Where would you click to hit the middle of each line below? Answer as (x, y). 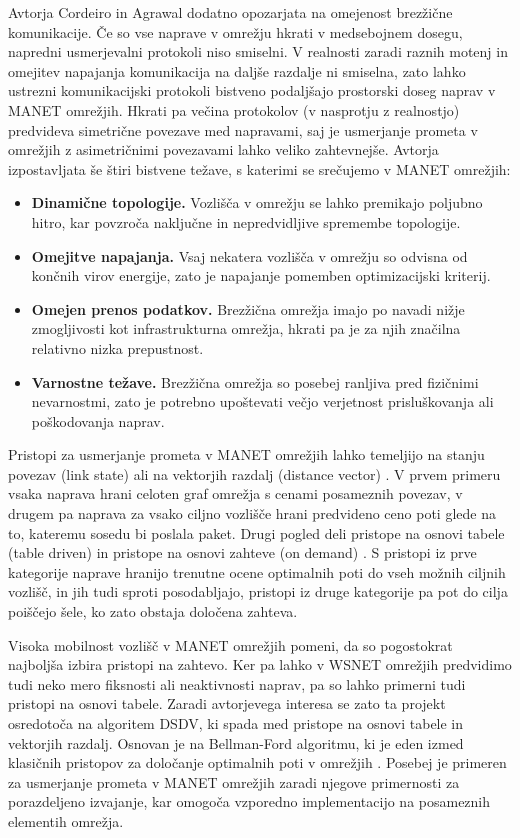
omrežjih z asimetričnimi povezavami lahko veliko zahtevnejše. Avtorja (223, 149)
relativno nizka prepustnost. (117, 347)
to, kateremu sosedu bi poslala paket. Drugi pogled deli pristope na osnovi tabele (256, 532)
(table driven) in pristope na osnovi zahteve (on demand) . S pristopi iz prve (242, 552)
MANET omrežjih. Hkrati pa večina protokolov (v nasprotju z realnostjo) (234, 109)
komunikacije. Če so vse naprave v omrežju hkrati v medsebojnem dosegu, (235, 31)
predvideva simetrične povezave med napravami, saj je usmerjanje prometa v (243, 129)
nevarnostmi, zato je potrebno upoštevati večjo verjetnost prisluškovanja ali (262, 401)
